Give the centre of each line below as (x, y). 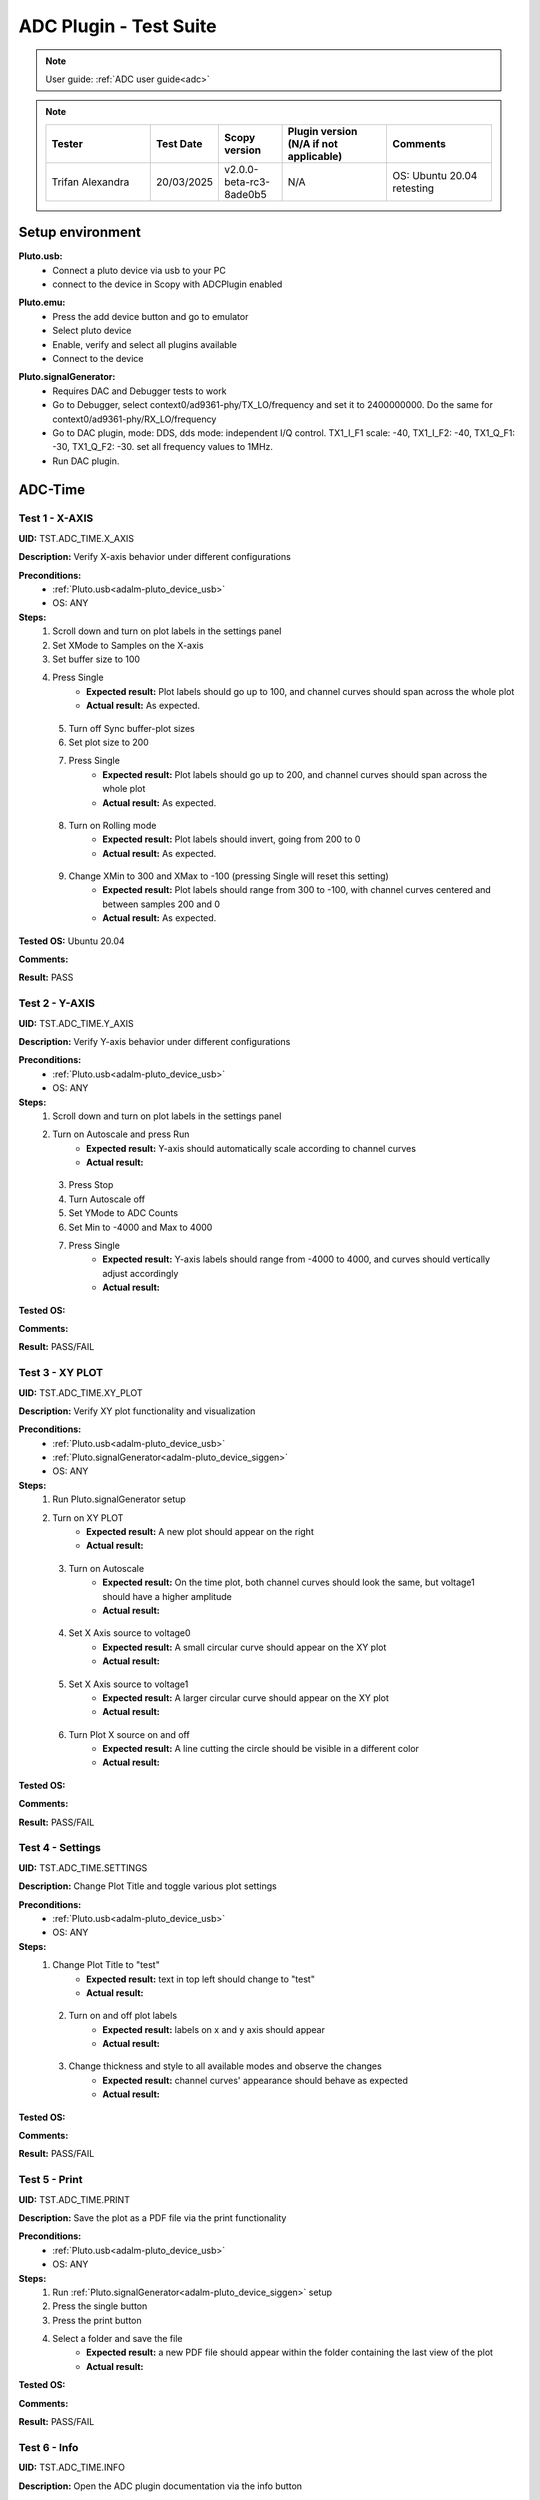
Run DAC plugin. (86, 461)
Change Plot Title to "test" (106, 1965)
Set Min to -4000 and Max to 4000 (140, 1227)
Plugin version (322, 131)
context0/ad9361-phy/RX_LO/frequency (134, 419)
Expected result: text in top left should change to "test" (200, 1979)
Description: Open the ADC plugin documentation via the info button (160, 2486)
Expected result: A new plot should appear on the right (200, 1532)
